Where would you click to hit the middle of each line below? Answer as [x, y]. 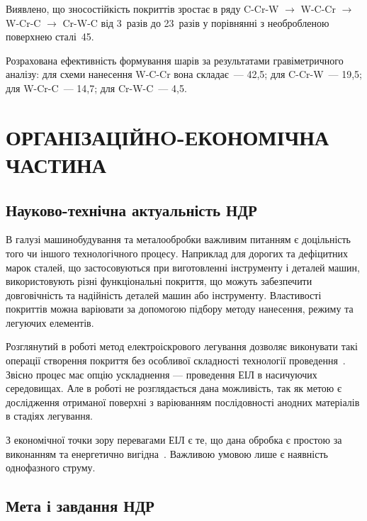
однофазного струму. [51, 467]
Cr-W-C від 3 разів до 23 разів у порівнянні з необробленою [196, 22]
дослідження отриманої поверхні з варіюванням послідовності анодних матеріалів [183, 402]
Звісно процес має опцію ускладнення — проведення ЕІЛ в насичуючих [162, 374]
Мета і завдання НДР [80, 506]
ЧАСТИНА [56, 164]
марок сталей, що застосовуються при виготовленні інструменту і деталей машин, [183, 267]
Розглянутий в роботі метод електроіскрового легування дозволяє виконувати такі [182, 346]
